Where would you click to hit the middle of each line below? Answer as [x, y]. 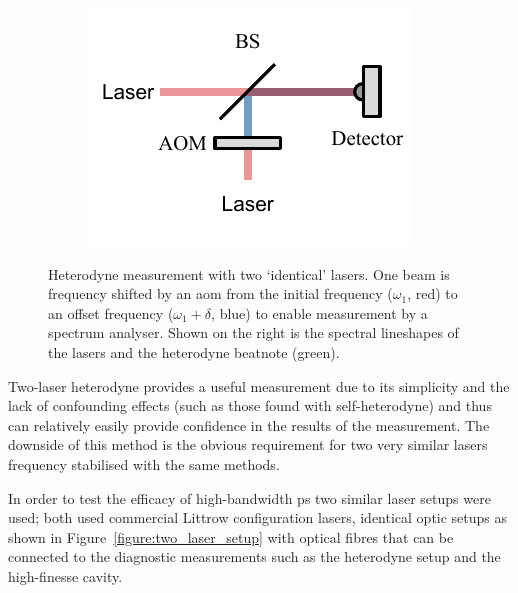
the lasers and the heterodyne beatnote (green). [194, 351]
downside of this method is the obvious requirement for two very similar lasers [248, 444]
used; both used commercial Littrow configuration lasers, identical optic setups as [258, 517]
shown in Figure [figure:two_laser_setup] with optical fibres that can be [231, 536]
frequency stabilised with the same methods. [144, 463]
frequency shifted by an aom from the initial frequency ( [220, 293]
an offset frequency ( [111, 312]
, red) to [432, 293]
